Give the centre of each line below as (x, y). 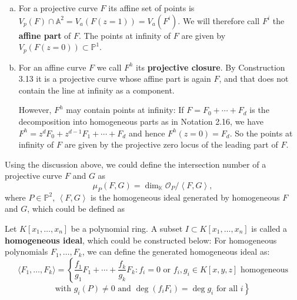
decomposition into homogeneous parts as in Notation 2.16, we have (141, 121)
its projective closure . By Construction (211, 67)
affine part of (45, 35)
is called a (269, 228)
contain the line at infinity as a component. (96, 90)
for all (227, 289)
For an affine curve (52, 67)
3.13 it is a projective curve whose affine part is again (115, 79)
